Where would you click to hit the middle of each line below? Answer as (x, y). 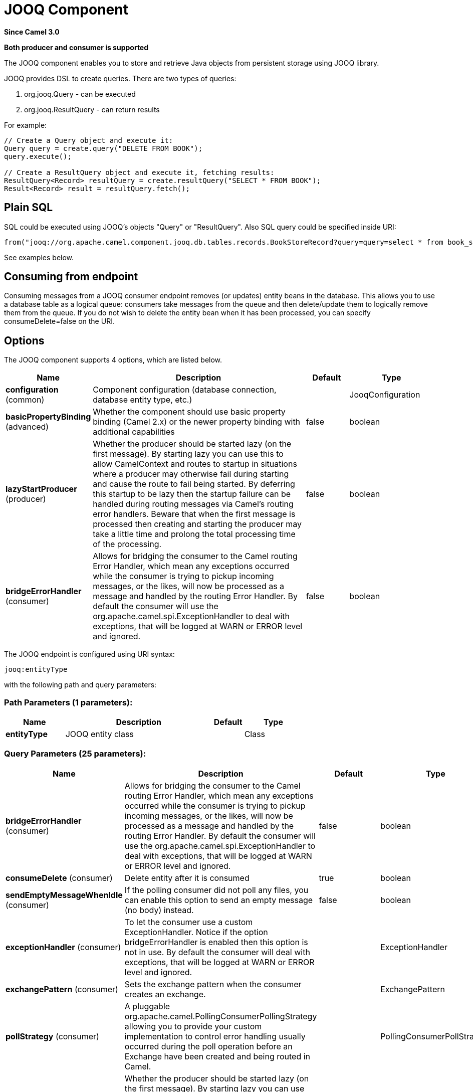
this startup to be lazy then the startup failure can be (192, 494)
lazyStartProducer (41, 489)
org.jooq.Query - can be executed (80, 94)
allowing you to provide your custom (193, 1026)
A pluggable (147, 1006)
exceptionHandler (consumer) (63, 947)
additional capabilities (134, 432)
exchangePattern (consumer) (62, 989)
